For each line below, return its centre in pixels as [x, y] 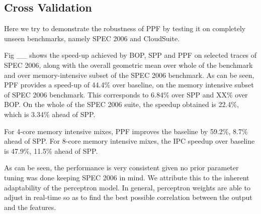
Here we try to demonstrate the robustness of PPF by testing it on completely [125, 28]
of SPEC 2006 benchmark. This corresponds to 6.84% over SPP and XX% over [126, 94]
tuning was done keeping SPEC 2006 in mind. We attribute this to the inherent [127, 177]
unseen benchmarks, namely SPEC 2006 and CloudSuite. [92, 38]
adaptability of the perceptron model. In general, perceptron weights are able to [127, 187]
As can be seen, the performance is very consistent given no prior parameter [121, 168]
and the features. [30, 207]
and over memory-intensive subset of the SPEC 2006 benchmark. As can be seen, [129, 75]
